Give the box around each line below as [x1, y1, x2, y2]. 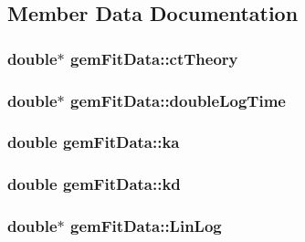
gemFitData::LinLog [70, 215, 222, 237]
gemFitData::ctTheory [70, 47, 238, 69]
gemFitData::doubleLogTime [70, 89, 286, 111]
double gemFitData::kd [7, 173, 181, 195]
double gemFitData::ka [7, 131, 180, 153]
